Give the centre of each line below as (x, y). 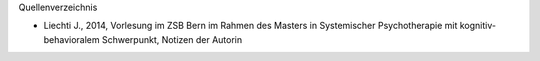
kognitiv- (478, 26)
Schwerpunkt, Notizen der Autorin (172, 39)
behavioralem (71, 39)
